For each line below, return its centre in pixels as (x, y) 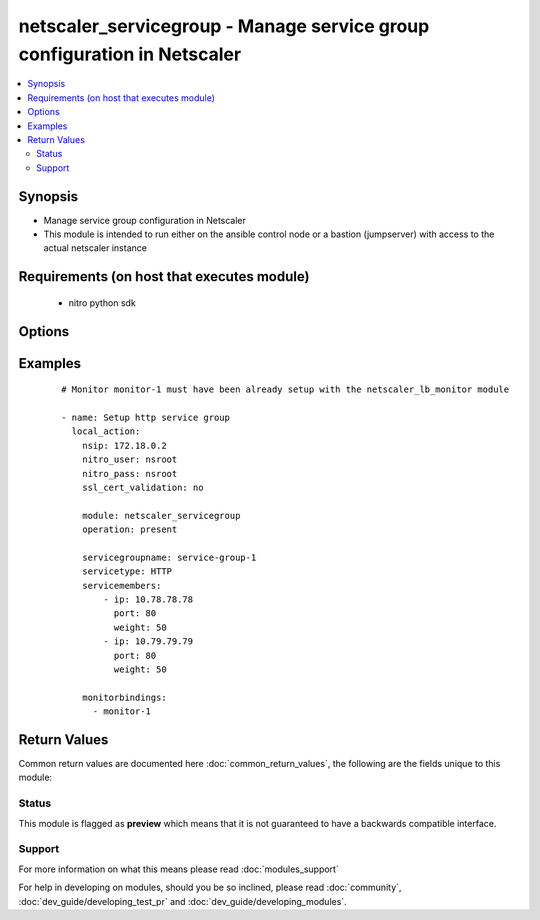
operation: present (129, 529)
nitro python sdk (102, 302)
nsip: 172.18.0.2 (124, 445)
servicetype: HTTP (127, 571)
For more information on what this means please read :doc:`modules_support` (178, 869)
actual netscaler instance (95, 248)
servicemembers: (121, 585)
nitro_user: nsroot (129, 459)
